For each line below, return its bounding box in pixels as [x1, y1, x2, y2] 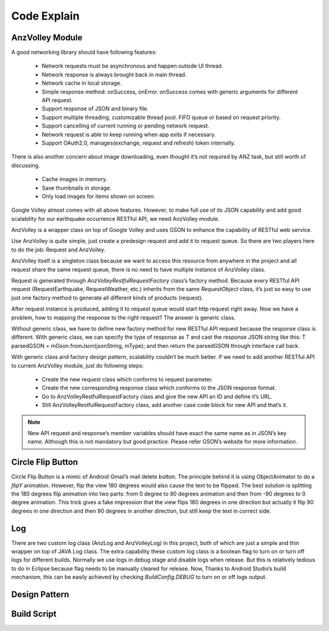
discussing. [11, 162, 40, 169]
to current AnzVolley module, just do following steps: [11, 362, 144, 369]
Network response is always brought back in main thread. [41, 71, 187, 78]
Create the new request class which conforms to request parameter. [41, 375, 213, 383]
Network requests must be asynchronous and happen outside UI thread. [41, 62, 224, 70]
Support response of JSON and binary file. [41, 105, 149, 112]
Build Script [11, 609, 57, 619]
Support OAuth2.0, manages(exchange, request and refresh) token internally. [41, 139, 236, 146]
